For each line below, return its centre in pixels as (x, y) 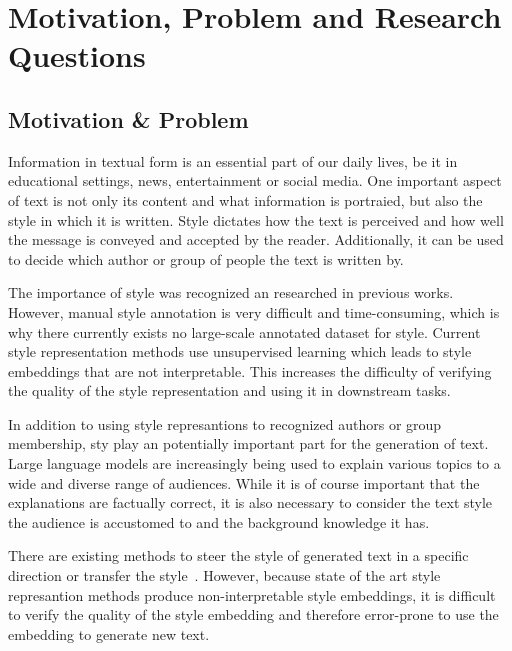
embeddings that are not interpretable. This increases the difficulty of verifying (250, 370)
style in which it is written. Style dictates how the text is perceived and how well (256, 219)
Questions (77, 55)
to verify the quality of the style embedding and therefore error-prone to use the (253, 614)
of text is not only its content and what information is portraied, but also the (245, 199)
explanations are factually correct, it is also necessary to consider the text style (250, 502)
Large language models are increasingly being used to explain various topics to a (254, 463)
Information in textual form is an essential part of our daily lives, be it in (233, 160)
